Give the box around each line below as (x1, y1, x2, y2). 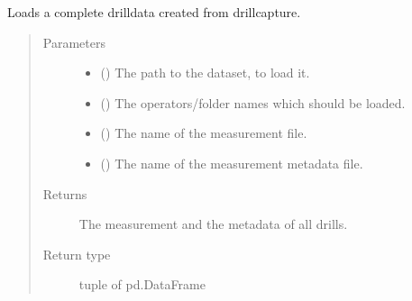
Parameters (42, 32, 105, 51)
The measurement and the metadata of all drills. (78, 214, 348, 233)
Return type (42, 244, 111, 263)
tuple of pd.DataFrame (78, 275, 206, 294)
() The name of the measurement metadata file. (100, 153, 363, 172)
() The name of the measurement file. (100, 123, 307, 142)
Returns (42, 184, 87, 203)
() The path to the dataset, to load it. (100, 63, 310, 82)
